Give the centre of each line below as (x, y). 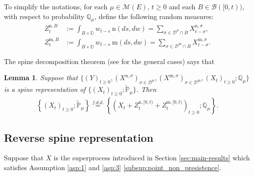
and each (182, 6)
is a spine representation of (45, 89)
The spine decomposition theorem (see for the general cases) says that (109, 61)
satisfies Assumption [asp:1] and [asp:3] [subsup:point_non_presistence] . (113, 167)
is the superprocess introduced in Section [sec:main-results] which (152, 158)
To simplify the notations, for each (56, 6)
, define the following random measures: (154, 16)
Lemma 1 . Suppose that (41, 77)
